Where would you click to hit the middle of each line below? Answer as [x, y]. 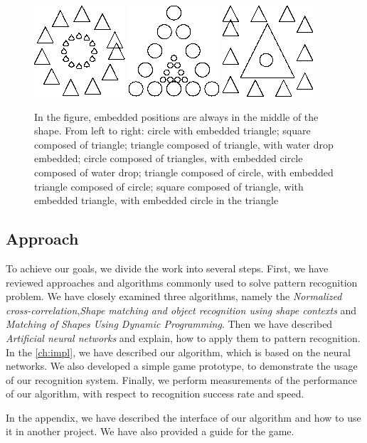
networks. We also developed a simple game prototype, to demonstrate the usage [182, 366]
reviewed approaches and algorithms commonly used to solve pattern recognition [182, 282]
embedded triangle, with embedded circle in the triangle [156, 200]
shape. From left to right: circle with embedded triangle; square [172, 130]
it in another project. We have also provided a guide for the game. [150, 431]
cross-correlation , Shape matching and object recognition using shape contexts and [181, 310]
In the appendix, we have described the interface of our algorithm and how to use [183, 417]
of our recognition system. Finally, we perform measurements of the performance [181, 379]
